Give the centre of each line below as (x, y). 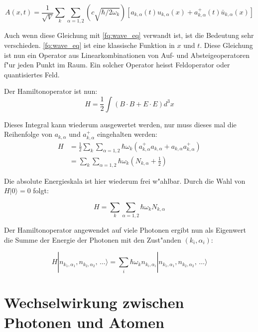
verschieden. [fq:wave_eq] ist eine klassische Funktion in (89, 45)
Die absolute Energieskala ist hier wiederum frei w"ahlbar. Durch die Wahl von (125, 180)
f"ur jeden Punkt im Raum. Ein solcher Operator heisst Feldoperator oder (117, 65)
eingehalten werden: (127, 134)
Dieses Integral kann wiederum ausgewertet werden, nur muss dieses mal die (120, 124)
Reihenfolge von (28, 134)
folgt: (41, 190)
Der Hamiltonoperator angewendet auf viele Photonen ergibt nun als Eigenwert (125, 230)
